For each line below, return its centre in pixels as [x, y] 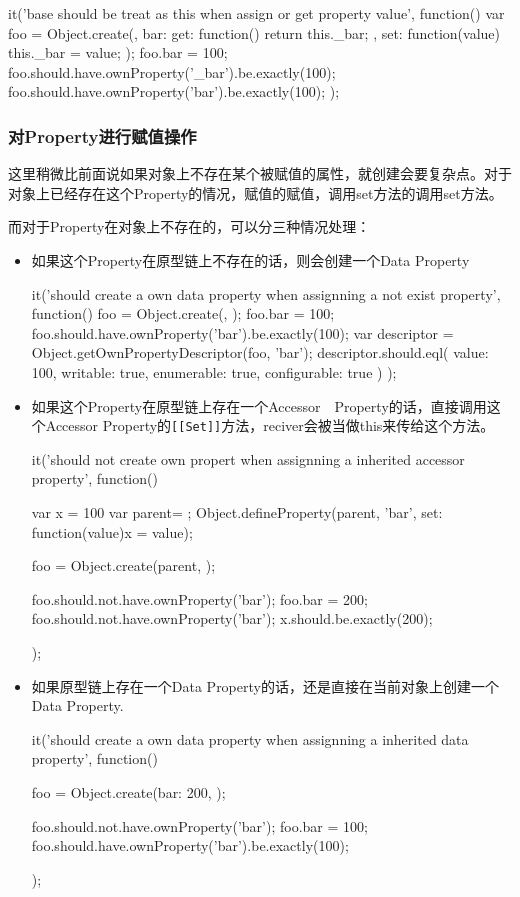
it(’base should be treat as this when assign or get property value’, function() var [256, 13]
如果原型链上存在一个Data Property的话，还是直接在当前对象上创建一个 [265, 685]
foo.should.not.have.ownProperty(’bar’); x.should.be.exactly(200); [232, 618]
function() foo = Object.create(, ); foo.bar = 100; [183, 313]
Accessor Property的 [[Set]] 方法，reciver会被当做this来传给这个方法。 [270, 425]
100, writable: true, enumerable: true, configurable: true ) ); [214, 371]
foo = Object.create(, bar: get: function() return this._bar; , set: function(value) [254, 32]
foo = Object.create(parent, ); [123, 565]
